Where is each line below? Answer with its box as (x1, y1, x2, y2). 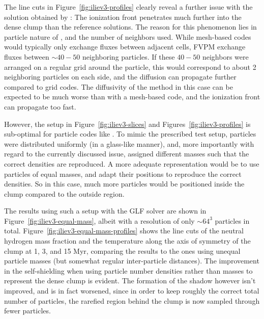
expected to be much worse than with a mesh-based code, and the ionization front (4, 91, 260, 102)
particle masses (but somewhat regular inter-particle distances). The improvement (4, 255, 259, 266)
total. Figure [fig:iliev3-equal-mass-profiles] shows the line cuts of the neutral (4, 225, 244, 236)
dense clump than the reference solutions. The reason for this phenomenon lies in (4, 21, 257, 32)
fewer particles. (4, 305, 51, 316)
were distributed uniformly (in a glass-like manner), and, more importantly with (4, 138, 254, 149)
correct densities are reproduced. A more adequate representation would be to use (4, 158, 259, 169)
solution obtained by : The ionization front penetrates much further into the (4, 11, 242, 22)
